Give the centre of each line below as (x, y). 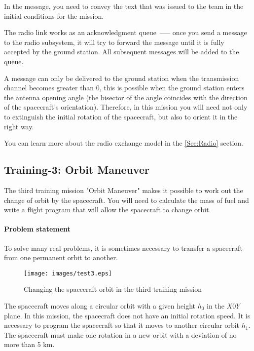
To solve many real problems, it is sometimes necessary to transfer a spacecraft (123, 248)
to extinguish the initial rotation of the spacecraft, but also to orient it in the (121, 116)
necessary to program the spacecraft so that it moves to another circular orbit (122, 325)
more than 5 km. (29, 344)
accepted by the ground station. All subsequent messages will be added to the (122, 52)
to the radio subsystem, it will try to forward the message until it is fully (114, 42)
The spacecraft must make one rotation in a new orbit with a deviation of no (120, 334)
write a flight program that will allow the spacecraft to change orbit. (108, 210)
